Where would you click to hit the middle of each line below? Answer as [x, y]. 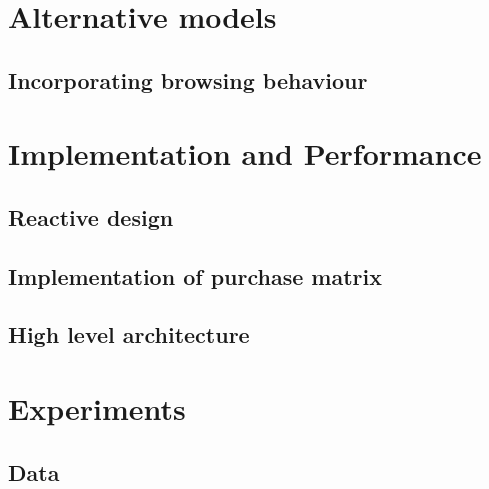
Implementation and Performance [245, 153]
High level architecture [129, 334]
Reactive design [91, 216]
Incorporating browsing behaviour [188, 79]
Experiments [97, 408]
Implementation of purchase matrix [195, 275]
